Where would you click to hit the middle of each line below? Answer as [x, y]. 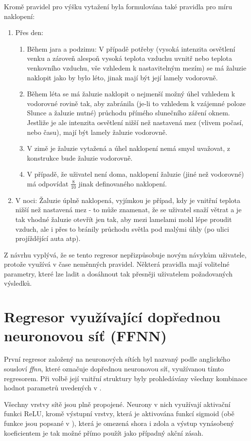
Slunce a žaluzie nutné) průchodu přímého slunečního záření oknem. [128, 113]
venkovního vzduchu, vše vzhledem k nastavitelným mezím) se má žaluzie [137, 67]
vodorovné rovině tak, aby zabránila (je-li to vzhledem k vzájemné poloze [136, 103]
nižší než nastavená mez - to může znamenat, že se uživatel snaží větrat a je [128, 210]
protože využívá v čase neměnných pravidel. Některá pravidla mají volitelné [117, 264]
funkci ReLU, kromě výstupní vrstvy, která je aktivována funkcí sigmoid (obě [119, 413]
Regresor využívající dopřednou [112, 317]
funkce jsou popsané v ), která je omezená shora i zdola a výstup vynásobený [119, 423]
